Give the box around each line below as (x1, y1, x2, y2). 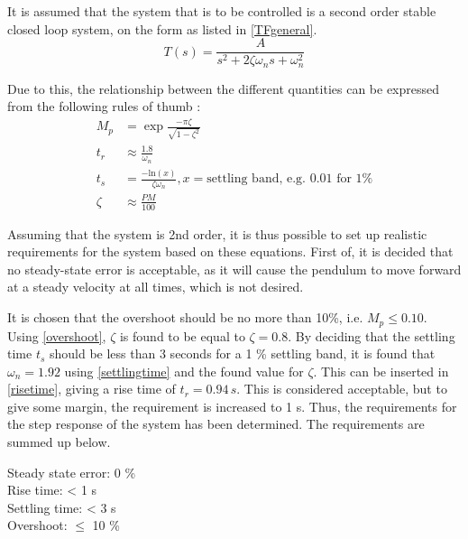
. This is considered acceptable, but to (236, 379, 447, 398)
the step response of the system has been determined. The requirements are (7, 414, 425, 433)
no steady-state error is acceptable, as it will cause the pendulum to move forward (7, 259, 462, 278)
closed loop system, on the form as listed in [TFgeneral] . (7, 19, 317, 38)
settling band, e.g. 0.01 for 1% (206, 172, 373, 186)
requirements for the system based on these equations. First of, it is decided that (7, 242, 454, 261)
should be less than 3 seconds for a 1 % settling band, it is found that (50, 344, 436, 363)
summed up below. (7, 432, 111, 451)
